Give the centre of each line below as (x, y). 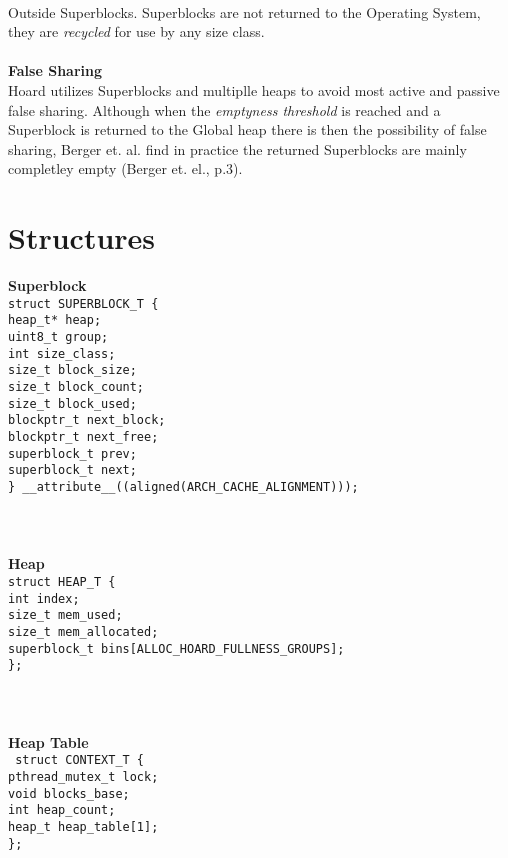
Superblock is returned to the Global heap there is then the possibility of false (247, 129)
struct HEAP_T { (62, 581)
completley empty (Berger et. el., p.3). (125, 168)
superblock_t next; (72, 470)
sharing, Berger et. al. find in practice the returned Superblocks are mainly (237, 148)
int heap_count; (62, 810)
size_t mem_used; (65, 615)
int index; (44, 598)
